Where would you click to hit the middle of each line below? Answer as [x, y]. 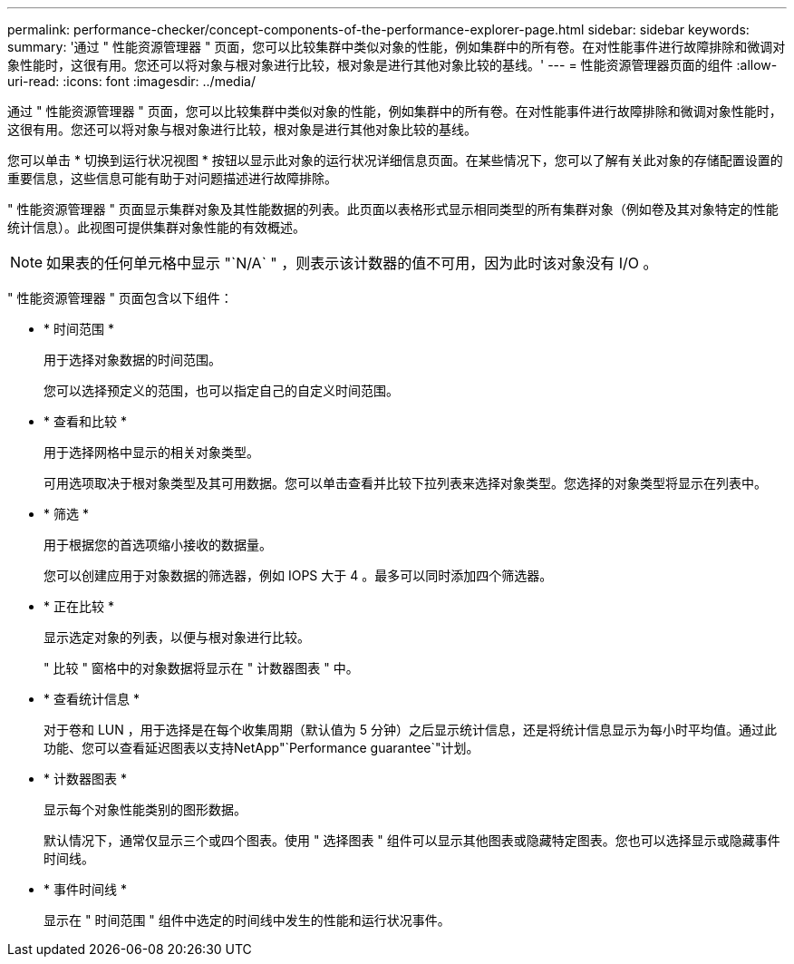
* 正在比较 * [79, 606]
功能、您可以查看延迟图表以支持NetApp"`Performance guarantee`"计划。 [261, 748]
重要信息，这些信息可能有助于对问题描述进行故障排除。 [172, 178]
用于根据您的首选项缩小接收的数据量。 [158, 545]
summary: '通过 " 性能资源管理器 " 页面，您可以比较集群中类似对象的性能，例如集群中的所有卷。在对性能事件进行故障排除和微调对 [397, 47]
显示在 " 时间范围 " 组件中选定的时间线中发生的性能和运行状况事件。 [247, 920]
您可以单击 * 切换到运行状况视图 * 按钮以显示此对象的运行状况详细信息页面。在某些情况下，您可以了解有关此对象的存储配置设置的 [395, 160]
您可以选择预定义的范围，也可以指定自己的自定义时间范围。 [221, 390]
